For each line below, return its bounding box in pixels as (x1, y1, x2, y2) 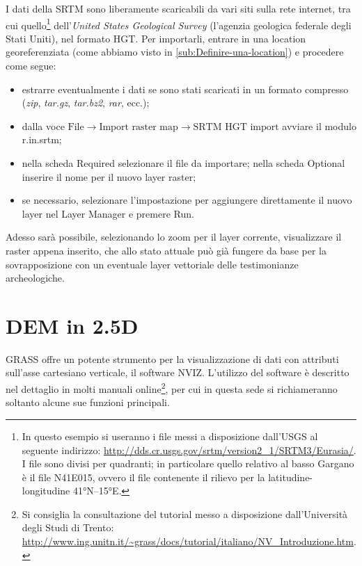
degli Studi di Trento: (22, 520, 114, 535)
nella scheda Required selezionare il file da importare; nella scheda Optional (22, 156, 345, 170)
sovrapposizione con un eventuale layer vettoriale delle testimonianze (6, 257, 299, 271)
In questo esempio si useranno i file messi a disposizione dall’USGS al (22, 428, 318, 443)
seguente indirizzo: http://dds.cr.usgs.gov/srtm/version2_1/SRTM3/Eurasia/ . (22, 442, 356, 457)
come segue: (6, 58, 56, 73)
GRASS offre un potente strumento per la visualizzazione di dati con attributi (6, 351, 339, 366)
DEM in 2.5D (6, 311, 139, 339)
